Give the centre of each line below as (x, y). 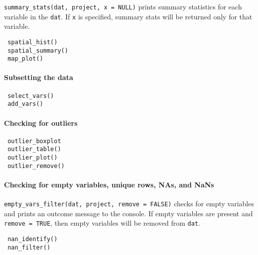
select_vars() (31, 96)
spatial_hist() (33, 42)
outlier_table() (34, 149)
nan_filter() (29, 247)
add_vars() (25, 104)
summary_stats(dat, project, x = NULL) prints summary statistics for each (123, 6)
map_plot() (25, 59)
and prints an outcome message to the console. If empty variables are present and (129, 213)
